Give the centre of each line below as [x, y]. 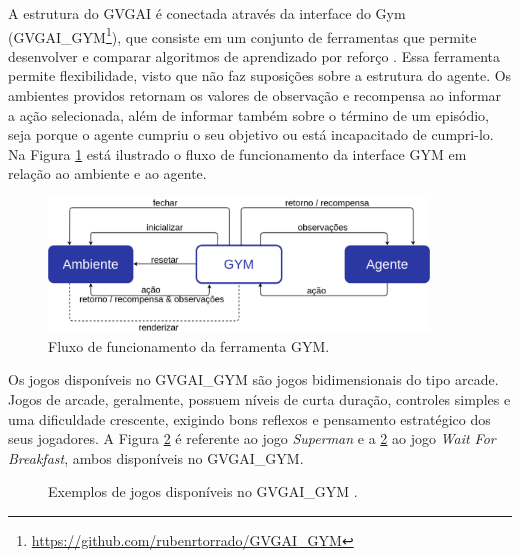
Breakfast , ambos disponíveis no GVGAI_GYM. [156, 457]
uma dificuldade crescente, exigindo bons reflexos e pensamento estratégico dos [249, 418]
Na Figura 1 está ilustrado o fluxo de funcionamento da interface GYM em [237, 153]
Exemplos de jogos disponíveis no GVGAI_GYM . [203, 491]
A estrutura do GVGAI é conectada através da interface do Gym [207, 13]
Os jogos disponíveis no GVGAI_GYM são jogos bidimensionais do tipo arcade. [253, 379]
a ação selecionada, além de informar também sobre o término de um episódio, [249, 114]
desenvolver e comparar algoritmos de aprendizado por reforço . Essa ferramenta [254, 55]
